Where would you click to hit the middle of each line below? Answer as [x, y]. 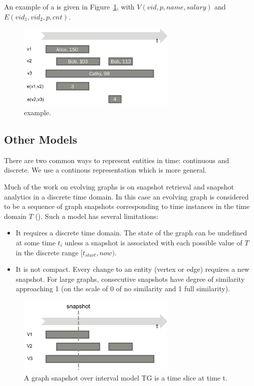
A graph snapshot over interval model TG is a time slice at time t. [126, 377]
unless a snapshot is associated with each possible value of [153, 242]
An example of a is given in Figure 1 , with [69, 6]
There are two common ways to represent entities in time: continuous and [117, 160]
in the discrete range [47, 252]
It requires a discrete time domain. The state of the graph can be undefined [131, 233]
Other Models [41, 139]
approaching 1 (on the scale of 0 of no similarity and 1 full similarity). [123, 289]
